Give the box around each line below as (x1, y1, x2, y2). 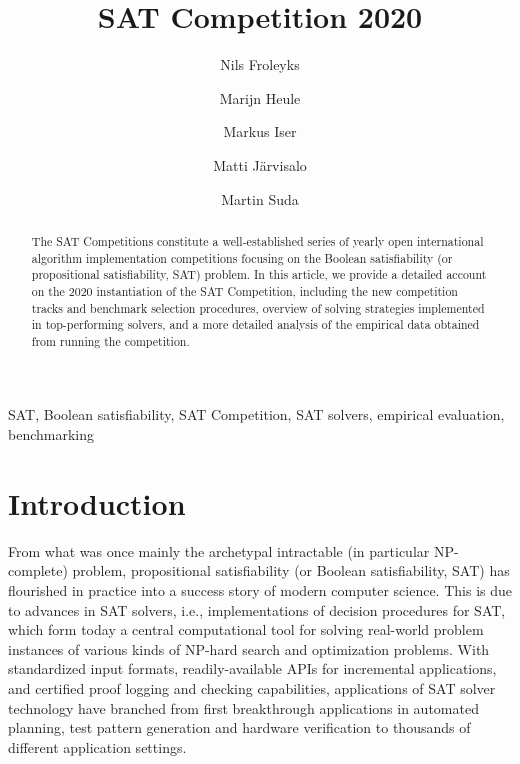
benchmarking (8, 424, 95, 445)
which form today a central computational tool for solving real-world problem (8, 619, 484, 640)
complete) (8, 560, 68, 581)
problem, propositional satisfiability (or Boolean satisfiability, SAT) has (72, 560, 510, 581)
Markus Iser (223, 121, 297, 142)
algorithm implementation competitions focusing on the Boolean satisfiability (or (31, 249, 453, 266)
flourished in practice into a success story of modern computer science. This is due (8, 579, 512, 600)
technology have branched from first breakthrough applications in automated (8, 697, 479, 718)
